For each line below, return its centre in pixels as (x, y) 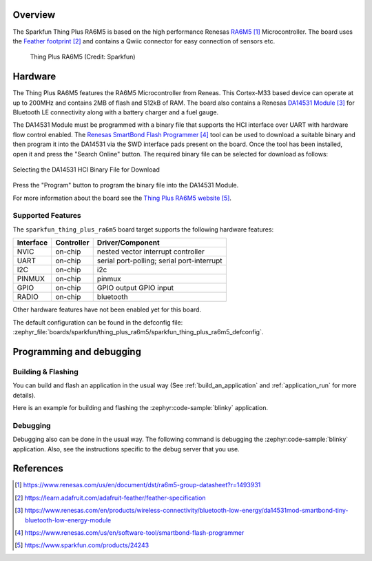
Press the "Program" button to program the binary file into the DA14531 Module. (126, 185)
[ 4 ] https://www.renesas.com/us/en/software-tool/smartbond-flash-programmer (130, 532)
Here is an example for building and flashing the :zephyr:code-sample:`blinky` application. (141, 407)
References (38, 469)
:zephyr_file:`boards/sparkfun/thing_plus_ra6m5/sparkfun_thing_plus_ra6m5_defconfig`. (138, 332)
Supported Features (47, 216)
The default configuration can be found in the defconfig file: (98, 322)
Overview (34, 15)
